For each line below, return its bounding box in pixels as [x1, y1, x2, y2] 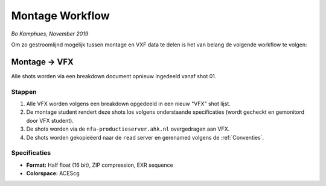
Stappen [11, 87, 37, 96]
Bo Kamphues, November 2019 [11, 30, 89, 37]
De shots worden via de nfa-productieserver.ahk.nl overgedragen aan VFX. [26, 125, 230, 132]
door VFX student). [26, 117, 74, 124]
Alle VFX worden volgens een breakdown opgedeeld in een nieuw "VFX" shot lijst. [26, 100, 231, 107]
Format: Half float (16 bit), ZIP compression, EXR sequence [26, 161, 173, 169]
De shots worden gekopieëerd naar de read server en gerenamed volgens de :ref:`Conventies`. [26, 134, 264, 141]
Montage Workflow [11, 9, 110, 22]
